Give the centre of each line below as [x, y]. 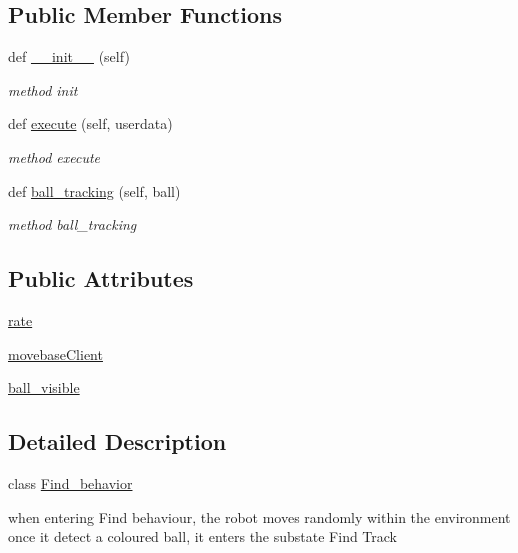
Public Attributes [101, 278]
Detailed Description [117, 441]
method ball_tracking [72, 224]
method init [43, 89]
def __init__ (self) [69, 56]
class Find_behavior [70, 482]
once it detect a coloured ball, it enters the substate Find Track [203, 536]
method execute [54, 156]
